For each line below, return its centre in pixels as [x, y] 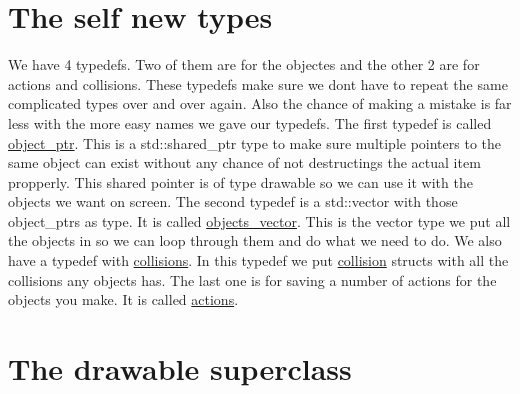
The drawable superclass [180, 368]
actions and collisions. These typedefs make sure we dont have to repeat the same [258, 83]
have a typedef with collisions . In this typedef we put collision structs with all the [258, 260]
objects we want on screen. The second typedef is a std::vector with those [233, 201]
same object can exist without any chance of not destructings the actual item [244, 162]
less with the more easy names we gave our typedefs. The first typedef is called [250, 122]
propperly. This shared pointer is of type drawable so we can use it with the [240, 181]
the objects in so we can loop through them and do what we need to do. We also [255, 240]
